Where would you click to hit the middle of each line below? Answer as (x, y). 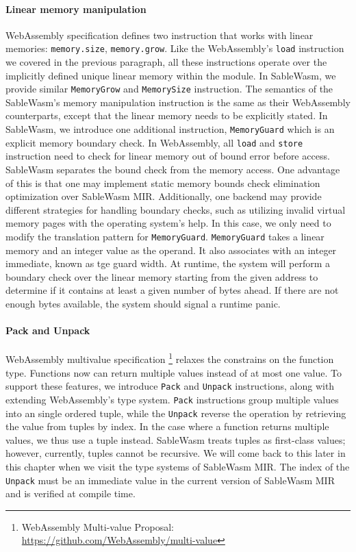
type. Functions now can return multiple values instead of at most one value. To (174, 372)
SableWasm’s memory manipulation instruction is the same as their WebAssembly (178, 102)
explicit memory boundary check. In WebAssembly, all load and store (154, 142)
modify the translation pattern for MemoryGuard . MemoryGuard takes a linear (165, 236)
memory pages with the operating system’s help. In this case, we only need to (168, 223)
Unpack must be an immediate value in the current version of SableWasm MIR (170, 480)
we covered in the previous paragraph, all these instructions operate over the (166, 62)
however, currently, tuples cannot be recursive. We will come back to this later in (176, 453)
